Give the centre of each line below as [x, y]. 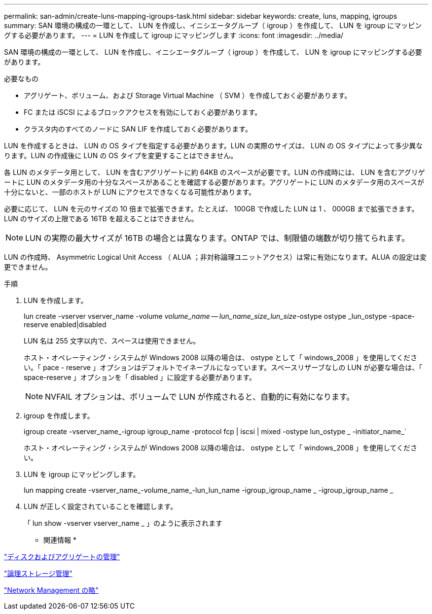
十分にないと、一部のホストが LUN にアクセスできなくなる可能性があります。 [130, 192]
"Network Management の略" [51, 590]
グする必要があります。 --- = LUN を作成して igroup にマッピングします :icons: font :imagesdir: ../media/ [174, 35]
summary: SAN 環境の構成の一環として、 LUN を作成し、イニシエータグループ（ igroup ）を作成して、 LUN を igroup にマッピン [213, 25]
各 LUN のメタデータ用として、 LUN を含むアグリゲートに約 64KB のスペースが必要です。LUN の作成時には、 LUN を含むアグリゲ [215, 172]
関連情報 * [60, 540]
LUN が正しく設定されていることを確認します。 [100, 506]
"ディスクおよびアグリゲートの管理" [62, 557]
